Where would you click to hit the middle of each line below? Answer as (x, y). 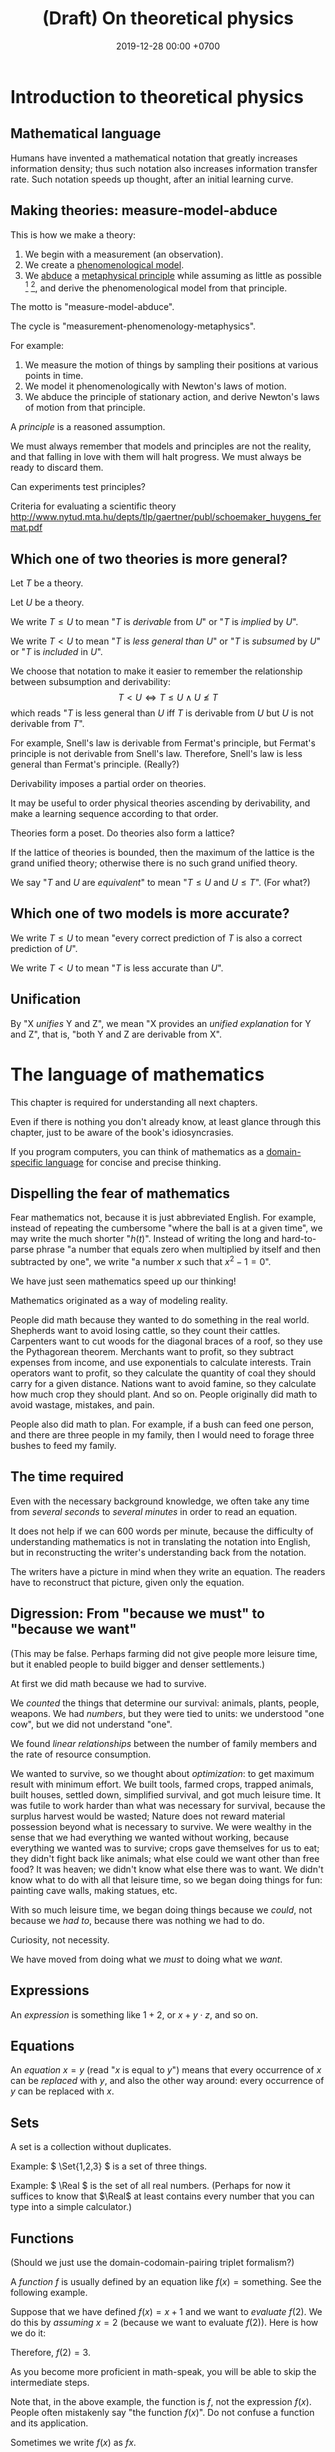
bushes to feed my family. (63, 1446)
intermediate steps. (50, 2382)
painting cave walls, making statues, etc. (94, 1890)
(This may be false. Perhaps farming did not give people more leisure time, (164, 1653)
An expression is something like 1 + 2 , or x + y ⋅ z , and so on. (134, 2014)
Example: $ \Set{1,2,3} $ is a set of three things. (109, 2166)
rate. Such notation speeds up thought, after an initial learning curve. (152, 179)
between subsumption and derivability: (90, 682)
